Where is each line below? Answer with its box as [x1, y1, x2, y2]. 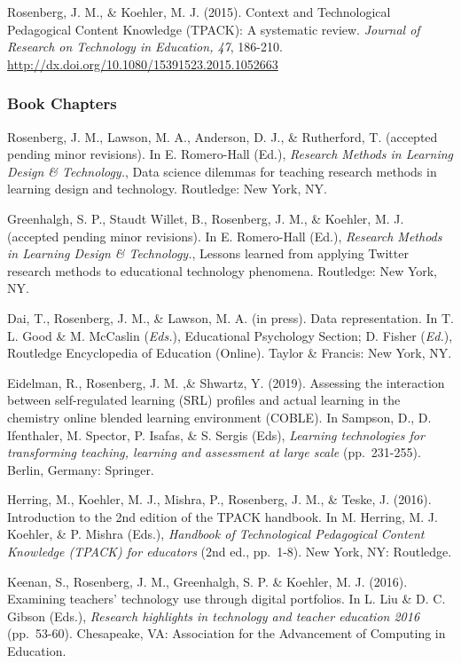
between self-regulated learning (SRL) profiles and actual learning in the [7, 391, 401, 409]
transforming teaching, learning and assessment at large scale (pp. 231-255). [7, 443, 421, 462]
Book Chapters [7, 92, 117, 114]
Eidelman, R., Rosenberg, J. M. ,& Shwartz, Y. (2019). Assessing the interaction [7, 373, 445, 391]
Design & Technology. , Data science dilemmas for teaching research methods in [7, 162, 437, 180]
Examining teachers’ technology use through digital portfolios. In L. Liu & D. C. [7, 589, 446, 608]
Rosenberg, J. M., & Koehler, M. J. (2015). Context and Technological [7, 3, 391, 20]
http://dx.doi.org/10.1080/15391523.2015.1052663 [7, 54, 278, 73]
